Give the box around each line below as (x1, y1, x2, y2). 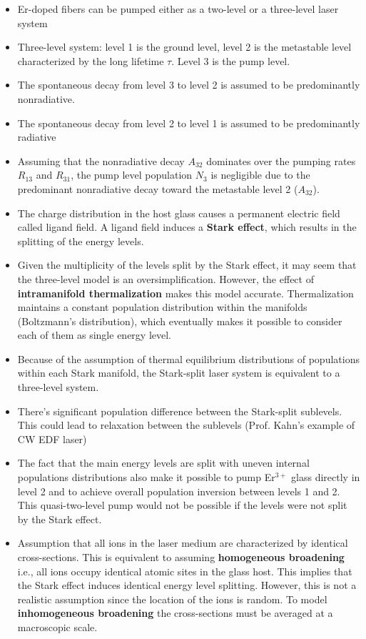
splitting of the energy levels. (17, 233, 144, 248)
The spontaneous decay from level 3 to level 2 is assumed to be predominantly (17, 77, 360, 92)
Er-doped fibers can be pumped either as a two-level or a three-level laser (17, 1, 339, 16)
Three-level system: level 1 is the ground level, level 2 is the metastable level (17, 39, 352, 54)
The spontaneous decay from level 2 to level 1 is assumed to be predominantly (17, 115, 360, 130)
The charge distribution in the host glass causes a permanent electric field (17, 205, 340, 220)
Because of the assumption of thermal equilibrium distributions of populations (17, 351, 360, 366)
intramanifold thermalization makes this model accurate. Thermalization (17, 285, 354, 300)
